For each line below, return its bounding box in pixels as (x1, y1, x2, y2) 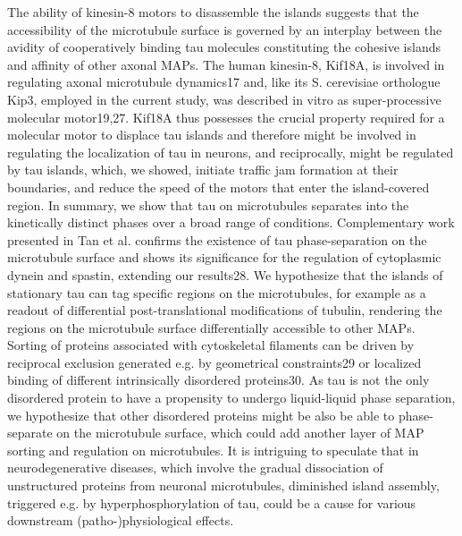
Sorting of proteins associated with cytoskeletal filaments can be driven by (7, 336, 415, 354)
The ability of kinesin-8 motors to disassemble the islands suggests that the (7, 3, 419, 21)
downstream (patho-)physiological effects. (7, 511, 234, 530)
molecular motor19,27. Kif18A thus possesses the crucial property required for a (7, 107, 445, 126)
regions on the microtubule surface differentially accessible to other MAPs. (7, 318, 416, 336)
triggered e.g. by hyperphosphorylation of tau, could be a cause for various (7, 493, 416, 512)
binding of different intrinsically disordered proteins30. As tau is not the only (7, 370, 430, 389)
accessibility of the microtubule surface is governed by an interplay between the (7, 20, 442, 38)
